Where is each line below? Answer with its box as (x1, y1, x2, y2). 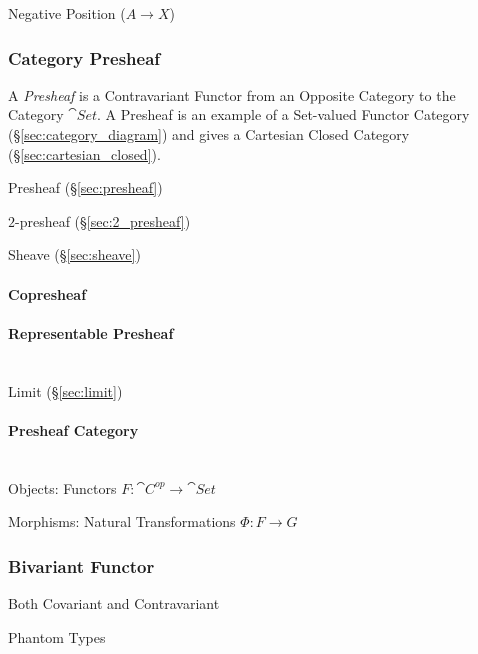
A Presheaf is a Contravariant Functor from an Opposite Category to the (8, 84, 456, 105)
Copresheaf (8, 283, 87, 304)
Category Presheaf (8, 45, 161, 70)
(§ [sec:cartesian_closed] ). (8, 143, 161, 164)
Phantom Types (8, 626, 106, 647)
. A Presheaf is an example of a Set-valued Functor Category (97, 104, 470, 125)
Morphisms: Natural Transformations (8, 511, 236, 532)
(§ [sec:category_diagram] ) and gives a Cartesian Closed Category (8, 124, 410, 144)
